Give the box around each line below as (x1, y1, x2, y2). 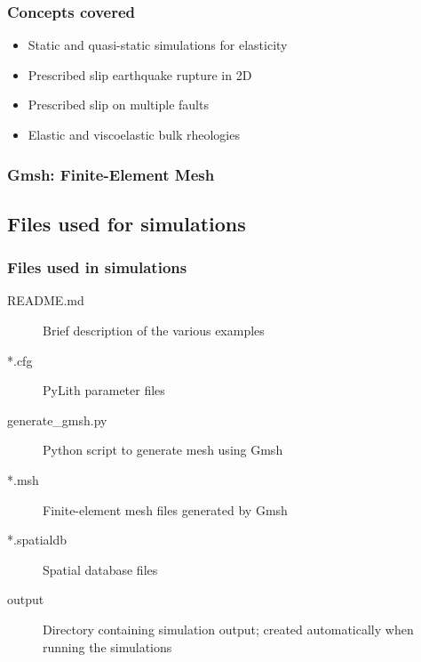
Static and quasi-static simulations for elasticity (28, 36, 288, 54)
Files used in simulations (7, 256, 187, 279)
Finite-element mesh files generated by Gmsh (43, 500, 288, 519)
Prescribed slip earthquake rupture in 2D (28, 65, 252, 84)
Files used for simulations (7, 209, 246, 237)
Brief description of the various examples (43, 321, 265, 340)
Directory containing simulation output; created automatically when (43, 619, 414, 638)
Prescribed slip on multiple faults (28, 95, 209, 114)
